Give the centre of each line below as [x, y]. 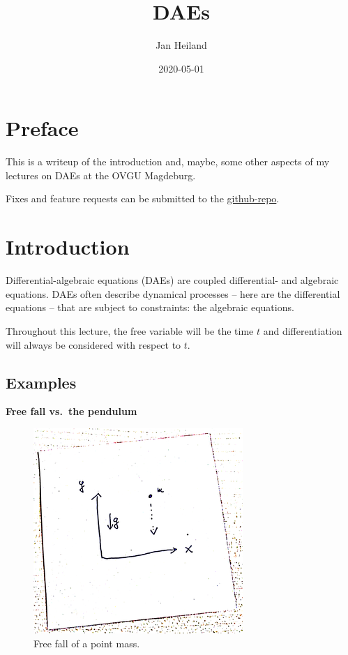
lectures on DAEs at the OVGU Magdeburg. [101, 175]
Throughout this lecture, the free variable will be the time [130, 330]
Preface [42, 128]
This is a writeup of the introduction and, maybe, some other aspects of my [168, 161]
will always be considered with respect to [93, 344]
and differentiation [303, 330]
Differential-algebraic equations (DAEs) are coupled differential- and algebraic [172, 280]
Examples [41, 382]
